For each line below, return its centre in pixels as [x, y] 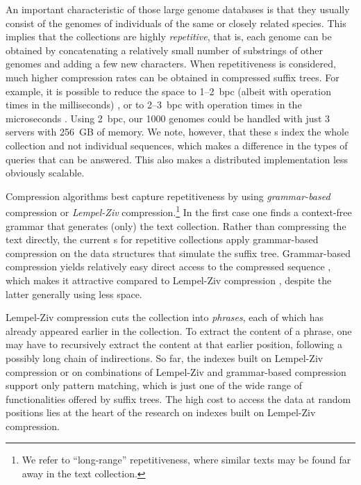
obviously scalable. [45, 173]
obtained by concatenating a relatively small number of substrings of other [165, 50]
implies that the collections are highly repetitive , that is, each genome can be [169, 36]
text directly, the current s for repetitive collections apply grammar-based [162, 239]
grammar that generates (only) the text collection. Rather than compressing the [176, 225]
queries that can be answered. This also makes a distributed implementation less [177, 159]
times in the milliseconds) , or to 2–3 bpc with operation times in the [154, 105]
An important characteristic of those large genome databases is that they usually [178, 9]
